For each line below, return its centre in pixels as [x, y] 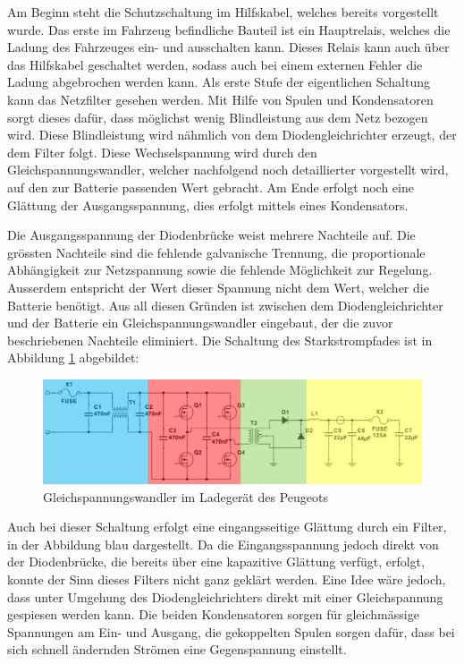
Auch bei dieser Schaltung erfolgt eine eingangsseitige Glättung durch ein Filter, [227, 527]
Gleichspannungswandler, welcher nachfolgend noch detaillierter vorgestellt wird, [228, 170]
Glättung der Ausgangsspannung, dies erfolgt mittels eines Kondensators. [208, 204]
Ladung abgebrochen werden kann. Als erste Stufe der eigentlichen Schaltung [219, 82]
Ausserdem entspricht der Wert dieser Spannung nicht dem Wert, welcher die [218, 287]
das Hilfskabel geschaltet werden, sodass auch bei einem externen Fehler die [215, 64]
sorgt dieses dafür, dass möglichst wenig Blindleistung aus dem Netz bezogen [218, 117]
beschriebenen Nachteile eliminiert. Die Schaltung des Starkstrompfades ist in [220, 340]
